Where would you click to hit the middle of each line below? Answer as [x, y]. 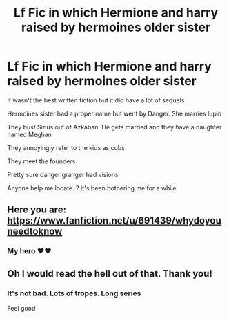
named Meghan [29, 134]
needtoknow [35, 231]
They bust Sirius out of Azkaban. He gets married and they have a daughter [114, 127]
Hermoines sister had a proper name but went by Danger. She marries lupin [114, 113]
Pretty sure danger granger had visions [63, 174]
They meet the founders [41, 161]
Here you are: [37, 210]
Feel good [21, 308]
